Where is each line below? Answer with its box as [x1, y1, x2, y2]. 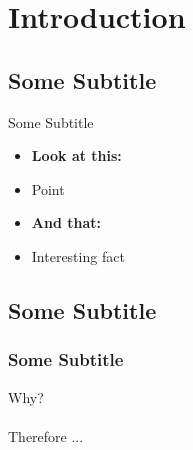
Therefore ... [8, 425, 84, 446]
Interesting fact [31, 245, 125, 266]
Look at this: [31, 145, 122, 166]
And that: [31, 212, 101, 233]
